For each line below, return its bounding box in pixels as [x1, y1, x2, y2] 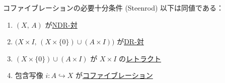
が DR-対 [117, 36, 144, 47]
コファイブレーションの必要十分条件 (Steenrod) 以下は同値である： [3, 3, 223, 13]
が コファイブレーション [76, 70, 153, 80]
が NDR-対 [45, 19, 78, 30]
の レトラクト [119, 53, 162, 63]
